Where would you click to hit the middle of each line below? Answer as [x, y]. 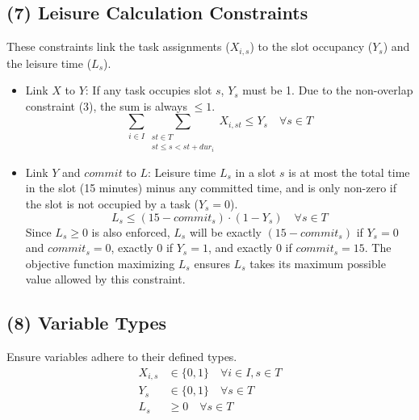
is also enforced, [131, 231]
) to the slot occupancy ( [311, 46]
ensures [212, 263]
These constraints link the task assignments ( [118, 46]
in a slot [256, 172]
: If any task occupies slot [149, 90]
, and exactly [240, 248]
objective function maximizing [100, 263]
